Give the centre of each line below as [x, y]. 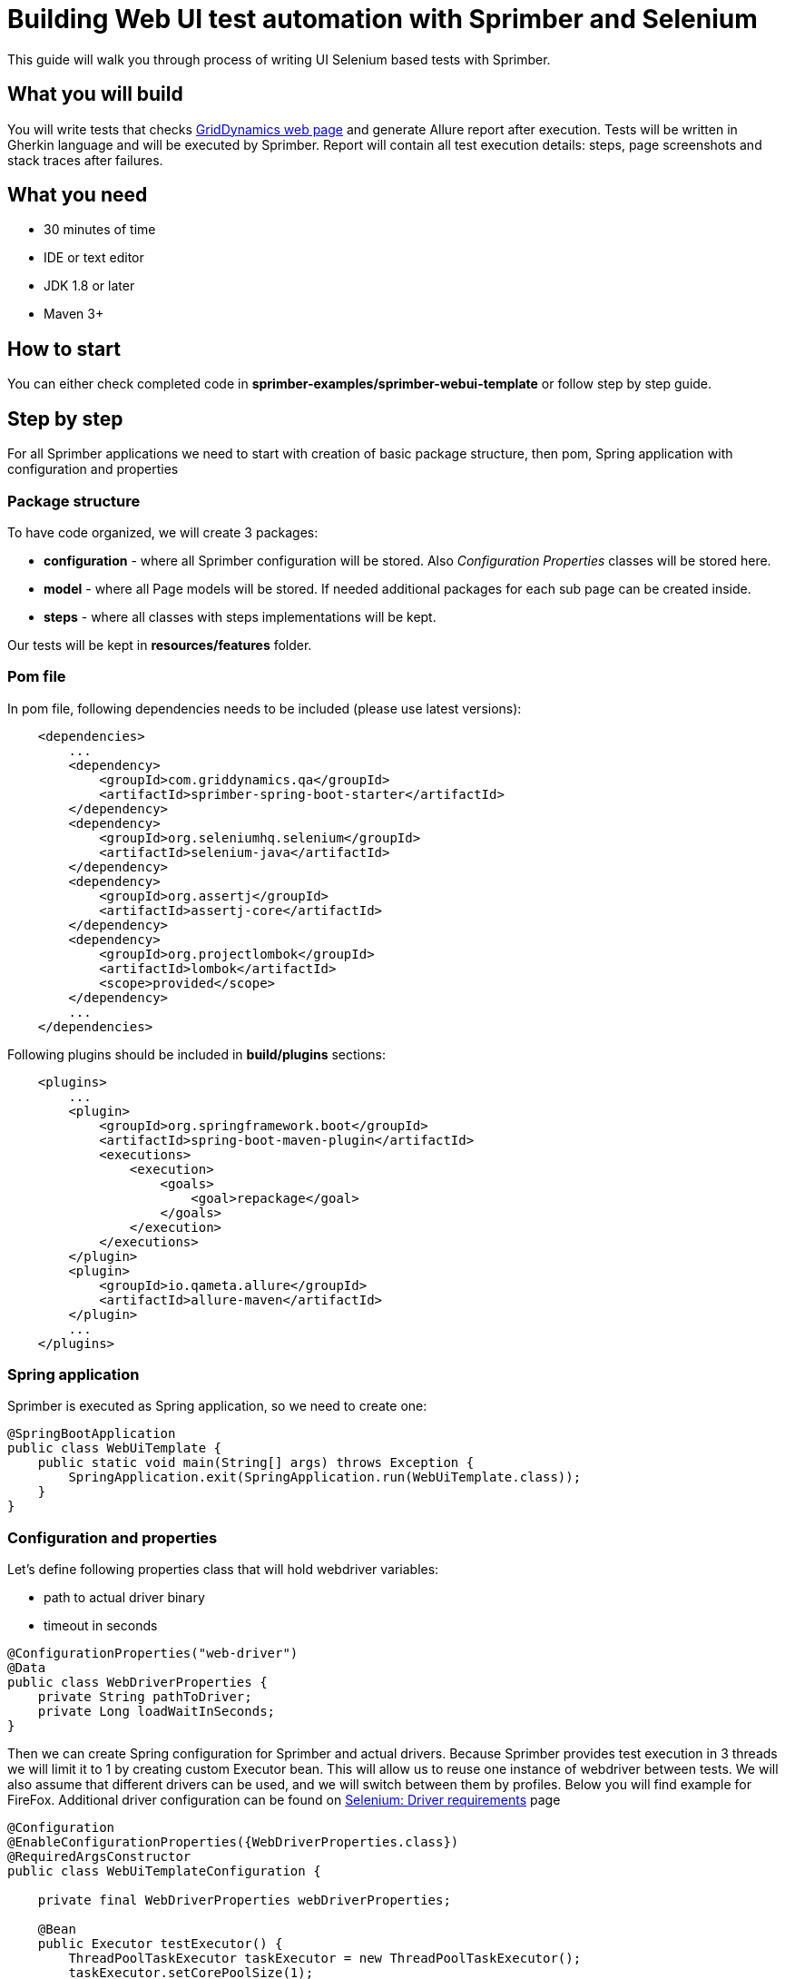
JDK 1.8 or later [89, 286]
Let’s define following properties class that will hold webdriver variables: [223, 1570]
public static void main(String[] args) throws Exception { [256, 1463]
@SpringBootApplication [92, 1434]
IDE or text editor [94, 258]
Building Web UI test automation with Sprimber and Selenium [383, 19]
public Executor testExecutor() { [160, 1944]
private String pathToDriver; [145, 1697]
